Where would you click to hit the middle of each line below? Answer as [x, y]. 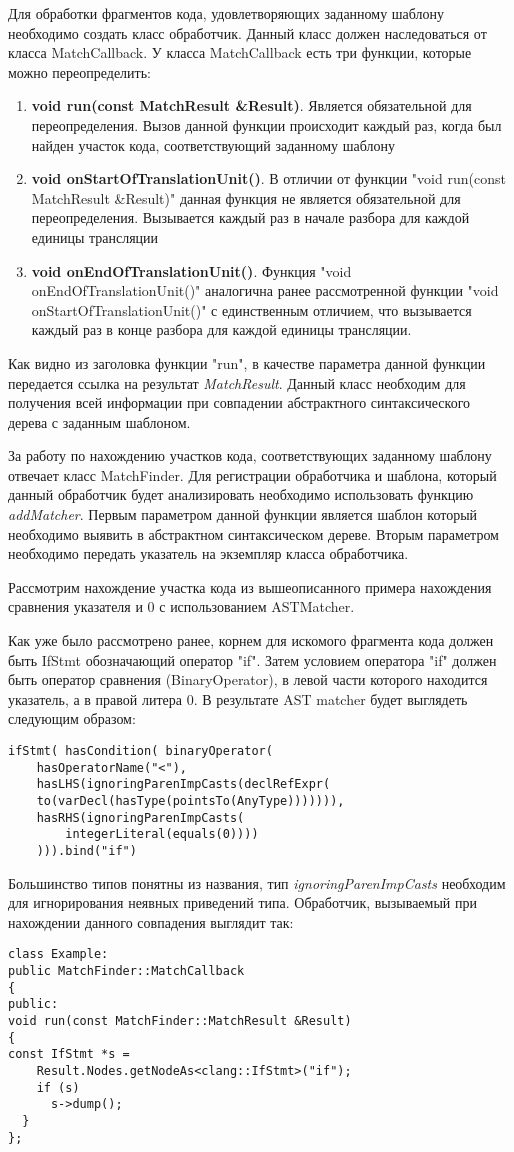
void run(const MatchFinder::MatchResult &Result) [180, 1021]
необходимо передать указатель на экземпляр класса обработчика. [208, 553]
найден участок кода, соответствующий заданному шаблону [213, 144]
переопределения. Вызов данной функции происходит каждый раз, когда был [266, 124]
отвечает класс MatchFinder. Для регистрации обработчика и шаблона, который [252, 474]
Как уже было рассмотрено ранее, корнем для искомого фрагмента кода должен [251, 640]
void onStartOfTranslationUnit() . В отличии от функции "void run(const [268, 178]
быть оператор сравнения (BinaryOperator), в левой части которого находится [248, 679]
